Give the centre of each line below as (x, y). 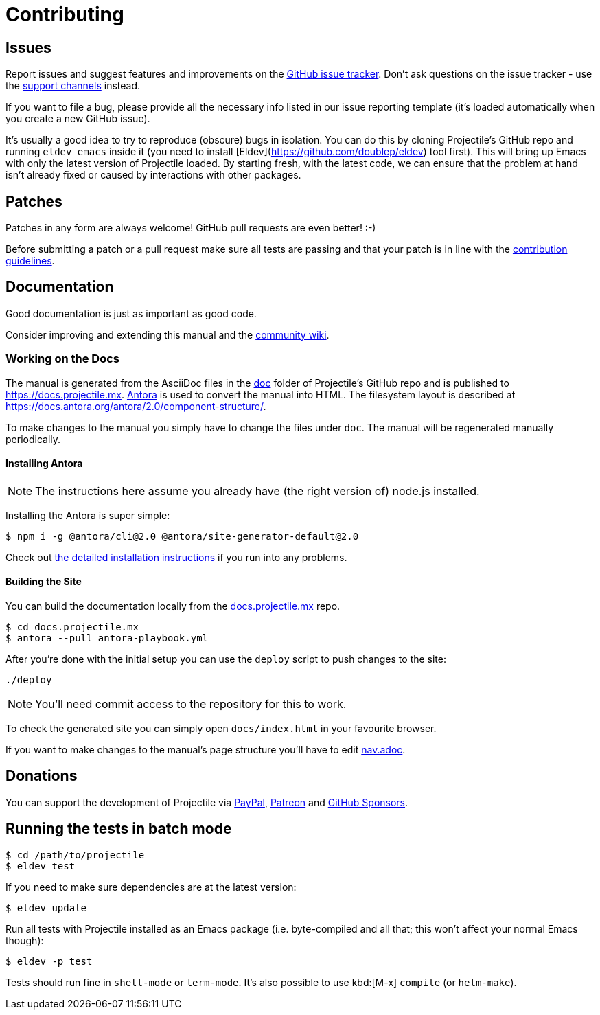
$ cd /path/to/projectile (75, 855)
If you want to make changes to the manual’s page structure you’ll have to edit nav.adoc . (206, 750)
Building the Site (44, 582)
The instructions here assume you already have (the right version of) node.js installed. (257, 491)
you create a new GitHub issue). (78, 119)
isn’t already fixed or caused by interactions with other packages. (153, 175)
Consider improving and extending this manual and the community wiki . (168, 334)
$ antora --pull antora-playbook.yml (107, 638)
